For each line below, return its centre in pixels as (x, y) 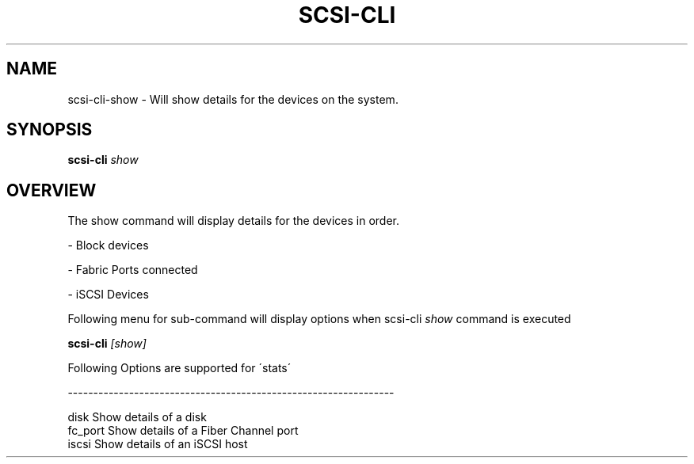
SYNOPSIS (50, 130)
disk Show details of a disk (137, 417)
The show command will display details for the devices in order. (234, 221)
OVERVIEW (51, 190)
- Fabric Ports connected (133, 270)
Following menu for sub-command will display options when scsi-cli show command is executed (319, 319)
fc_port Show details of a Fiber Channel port (183, 431)
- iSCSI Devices (108, 295)
